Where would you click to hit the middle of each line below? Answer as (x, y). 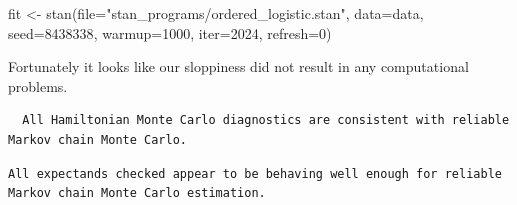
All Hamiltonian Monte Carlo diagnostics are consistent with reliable (266, 120)
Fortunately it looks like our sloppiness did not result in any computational (238, 66)
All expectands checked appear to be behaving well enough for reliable (255, 173)
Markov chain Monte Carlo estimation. (137, 193)
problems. (38, 85)
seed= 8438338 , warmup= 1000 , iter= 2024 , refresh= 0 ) (170, 32)
